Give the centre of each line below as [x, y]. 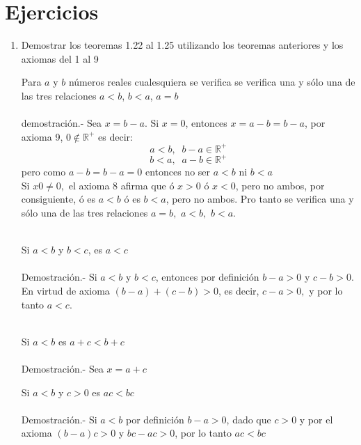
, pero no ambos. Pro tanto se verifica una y [260, 199]
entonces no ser [178, 172]
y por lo [326, 291]
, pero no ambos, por [280, 185]
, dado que [249, 419]
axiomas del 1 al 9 [60, 58]
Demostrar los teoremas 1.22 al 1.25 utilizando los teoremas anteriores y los [182, 45]
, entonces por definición [207, 277]
